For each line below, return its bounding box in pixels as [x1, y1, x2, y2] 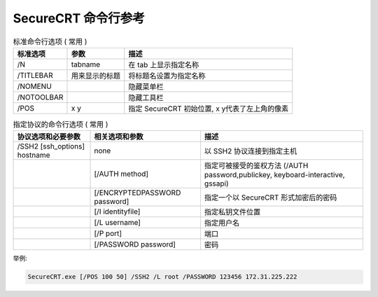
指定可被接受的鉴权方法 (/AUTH [204, 161, 309, 171]
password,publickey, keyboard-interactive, [204, 170, 346, 180]
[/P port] [94, 228, 122, 238]
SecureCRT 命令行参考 [13, 11, 145, 26]
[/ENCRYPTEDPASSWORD [94, 188, 181, 198]
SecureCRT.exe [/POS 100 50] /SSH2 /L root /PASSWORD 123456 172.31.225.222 [27, 273, 297, 281]
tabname [71, 60, 101, 69]
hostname [17, 151, 50, 160]
